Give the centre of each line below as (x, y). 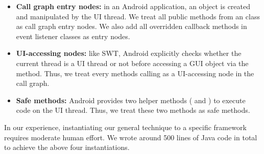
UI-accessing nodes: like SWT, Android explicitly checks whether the (129, 53)
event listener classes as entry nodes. (73, 36)
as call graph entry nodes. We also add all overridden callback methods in (131, 26)
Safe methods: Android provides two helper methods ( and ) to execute (131, 100)
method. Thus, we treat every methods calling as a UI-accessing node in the (135, 73)
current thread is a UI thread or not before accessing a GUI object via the (132, 63)
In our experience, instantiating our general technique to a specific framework (125, 127)
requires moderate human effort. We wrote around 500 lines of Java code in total (131, 137)
